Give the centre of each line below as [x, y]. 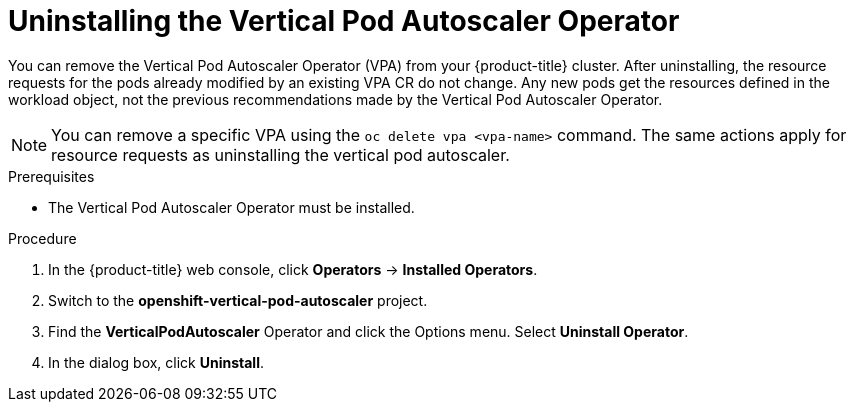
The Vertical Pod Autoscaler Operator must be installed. [231, 207]
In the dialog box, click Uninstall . [156, 362]
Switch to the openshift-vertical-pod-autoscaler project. [238, 300]
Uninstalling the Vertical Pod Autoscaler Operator [344, 21]
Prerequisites [51, 176]
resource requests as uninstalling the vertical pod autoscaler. [280, 154]
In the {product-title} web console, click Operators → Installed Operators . [293, 269]
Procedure [42, 238]
